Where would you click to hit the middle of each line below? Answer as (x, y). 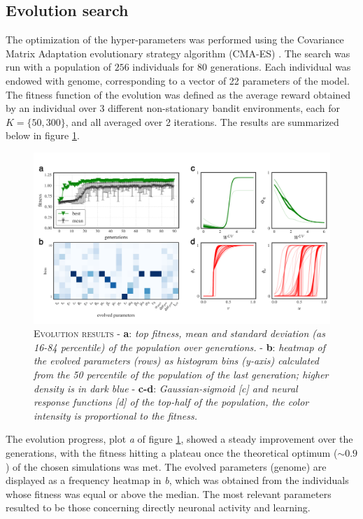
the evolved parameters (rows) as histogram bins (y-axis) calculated (177, 361)
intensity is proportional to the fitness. (116, 415)
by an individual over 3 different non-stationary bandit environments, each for (173, 108)
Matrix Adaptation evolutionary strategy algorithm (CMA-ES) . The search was (178, 53)
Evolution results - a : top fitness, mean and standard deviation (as (179, 333)
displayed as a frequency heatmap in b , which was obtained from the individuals (177, 480)
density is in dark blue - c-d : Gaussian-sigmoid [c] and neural (166, 388)
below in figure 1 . (43, 135)
